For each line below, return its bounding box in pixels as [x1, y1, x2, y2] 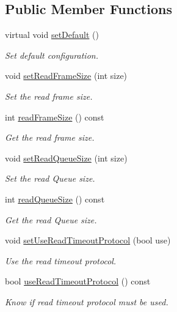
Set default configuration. [5, 48, 98, 61]
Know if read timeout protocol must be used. [5, 295, 168, 308]
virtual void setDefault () [5, 28, 99, 41]
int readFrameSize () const [5, 110, 104, 123]
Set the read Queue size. [5, 172, 95, 185]
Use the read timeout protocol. [5, 254, 117, 267]
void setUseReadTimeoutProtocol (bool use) [5, 234, 171, 247]
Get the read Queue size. [5, 213, 97, 226]
